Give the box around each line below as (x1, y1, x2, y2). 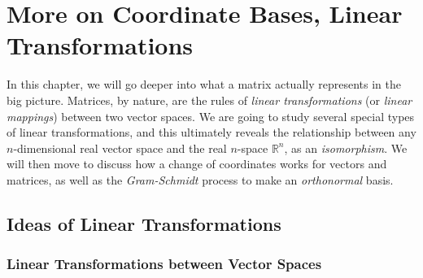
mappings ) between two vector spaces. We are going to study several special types (7, 107, 415, 124)
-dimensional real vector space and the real (13, 139, 227, 156)
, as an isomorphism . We (284, 139, 408, 156)
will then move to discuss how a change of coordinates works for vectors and (7, 155, 387, 172)
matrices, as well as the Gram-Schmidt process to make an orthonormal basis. (7, 171, 394, 188)
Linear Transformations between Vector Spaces (7, 254, 322, 274)
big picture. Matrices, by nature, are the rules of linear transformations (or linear (7, 91, 412, 108)
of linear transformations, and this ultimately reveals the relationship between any (7, 124, 416, 141)
